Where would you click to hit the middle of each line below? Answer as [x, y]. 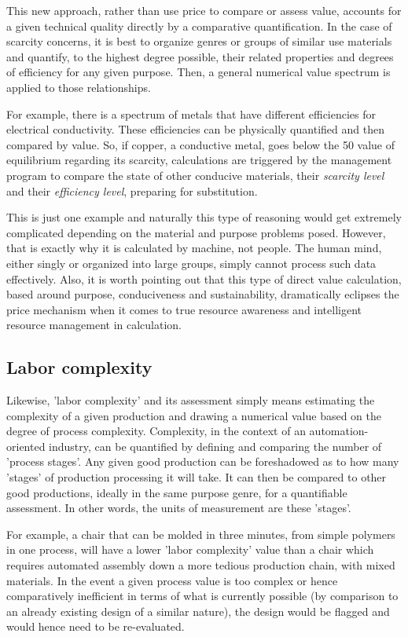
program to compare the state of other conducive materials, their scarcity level [195, 175]
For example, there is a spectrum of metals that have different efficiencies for [191, 113]
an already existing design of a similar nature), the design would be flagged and [198, 611]
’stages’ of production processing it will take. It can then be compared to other [197, 477]
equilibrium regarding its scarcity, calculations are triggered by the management [199, 160]
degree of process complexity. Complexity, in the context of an [156, 431]
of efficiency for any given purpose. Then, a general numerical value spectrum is [198, 72]
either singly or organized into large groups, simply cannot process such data [191, 263]
